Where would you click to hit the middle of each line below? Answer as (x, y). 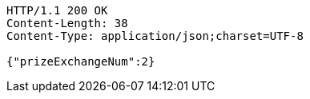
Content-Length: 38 (67, 23)
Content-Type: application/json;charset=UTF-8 (155, 36)
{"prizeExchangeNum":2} (81, 61)
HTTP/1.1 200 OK (57, 10)
